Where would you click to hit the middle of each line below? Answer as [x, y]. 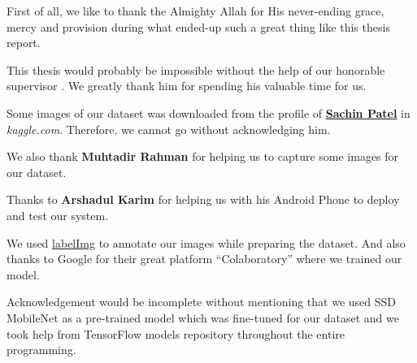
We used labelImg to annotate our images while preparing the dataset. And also [206, 242]
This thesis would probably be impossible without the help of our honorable [196, 69]
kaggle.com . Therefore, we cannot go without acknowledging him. [169, 129]
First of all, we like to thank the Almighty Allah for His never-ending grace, [195, 11]
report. [24, 43]
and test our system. [58, 215]
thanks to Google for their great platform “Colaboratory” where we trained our [204, 259]
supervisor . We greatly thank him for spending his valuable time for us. [187, 86]
